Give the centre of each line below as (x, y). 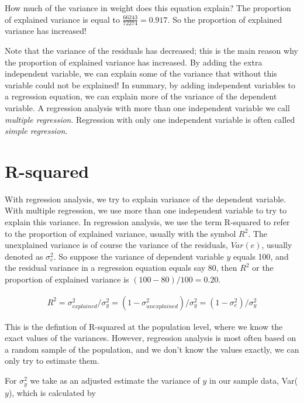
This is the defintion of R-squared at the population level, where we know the (144, 326)
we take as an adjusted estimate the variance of (115, 380)
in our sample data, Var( (254, 380)
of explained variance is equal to (62, 19)
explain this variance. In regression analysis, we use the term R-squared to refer (147, 222)
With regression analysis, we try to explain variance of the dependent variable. (146, 199)
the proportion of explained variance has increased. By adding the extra (134, 62)
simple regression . (36, 131)
